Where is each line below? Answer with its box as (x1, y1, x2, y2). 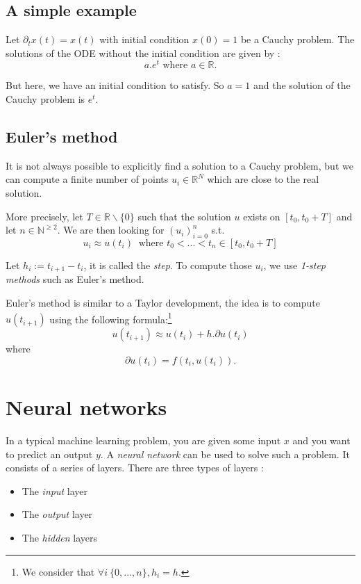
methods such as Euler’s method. (6, 272, 144, 286)
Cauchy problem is (6, 92, 85, 106)
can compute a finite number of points (6, 172, 169, 186)
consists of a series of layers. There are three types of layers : (6, 460, 264, 475)
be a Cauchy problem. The (240, 32, 355, 47)
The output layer (22, 507, 93, 521)
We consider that (22, 564, 95, 578)
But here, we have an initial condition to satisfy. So (6, 78, 224, 92)
